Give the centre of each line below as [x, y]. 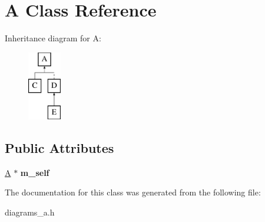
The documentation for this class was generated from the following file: [133, 192]
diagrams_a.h [30, 212]
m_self [35, 172]
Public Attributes [59, 148]
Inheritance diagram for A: [53, 38]
